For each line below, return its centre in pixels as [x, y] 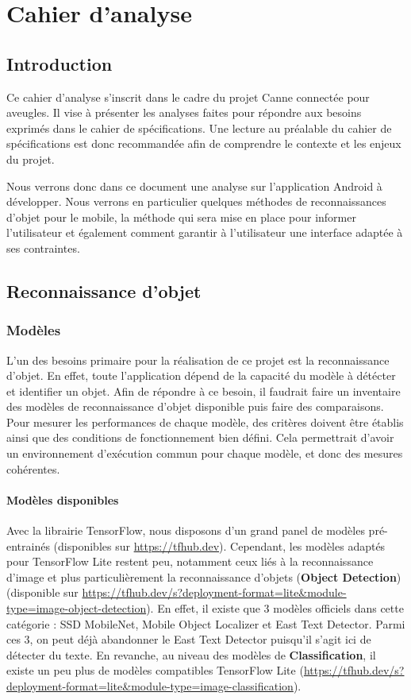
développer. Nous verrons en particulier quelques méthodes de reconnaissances [196, 201]
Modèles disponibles [63, 499]
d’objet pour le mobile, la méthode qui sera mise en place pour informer [181, 217]
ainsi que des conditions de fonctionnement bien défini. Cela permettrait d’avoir [200, 437]
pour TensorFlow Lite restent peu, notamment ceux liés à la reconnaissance [190, 561]
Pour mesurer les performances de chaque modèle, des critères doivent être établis [205, 422]
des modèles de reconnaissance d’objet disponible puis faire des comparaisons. [195, 406]
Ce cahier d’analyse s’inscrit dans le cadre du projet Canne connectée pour [188, 97]
